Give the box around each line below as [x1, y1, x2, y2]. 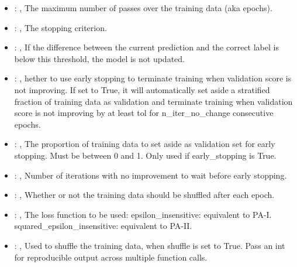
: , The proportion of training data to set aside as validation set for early [14, 138, 275, 150]
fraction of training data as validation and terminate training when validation [14, 95, 293, 107]
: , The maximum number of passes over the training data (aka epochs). [14, 2, 272, 13]
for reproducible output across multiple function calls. [14, 251, 208, 263]
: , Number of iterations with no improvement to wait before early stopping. [14, 169, 287, 181]
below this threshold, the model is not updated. [14, 52, 185, 64]
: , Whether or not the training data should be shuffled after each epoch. [14, 189, 275, 201]
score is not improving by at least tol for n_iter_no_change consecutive [14, 107, 274, 119]
